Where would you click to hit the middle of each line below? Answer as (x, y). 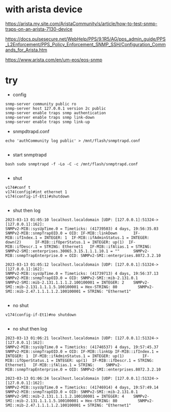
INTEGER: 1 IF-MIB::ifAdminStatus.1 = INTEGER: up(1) (65, 356)
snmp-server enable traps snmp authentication (56, 113)
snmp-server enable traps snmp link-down (50, 117)
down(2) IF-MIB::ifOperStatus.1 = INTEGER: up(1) (65, 242)
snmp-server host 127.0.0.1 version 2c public (56, 109)
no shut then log (30, 329)
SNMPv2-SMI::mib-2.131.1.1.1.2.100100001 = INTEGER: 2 (65, 283)
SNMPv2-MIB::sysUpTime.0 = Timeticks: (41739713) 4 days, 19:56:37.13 (82, 273)
